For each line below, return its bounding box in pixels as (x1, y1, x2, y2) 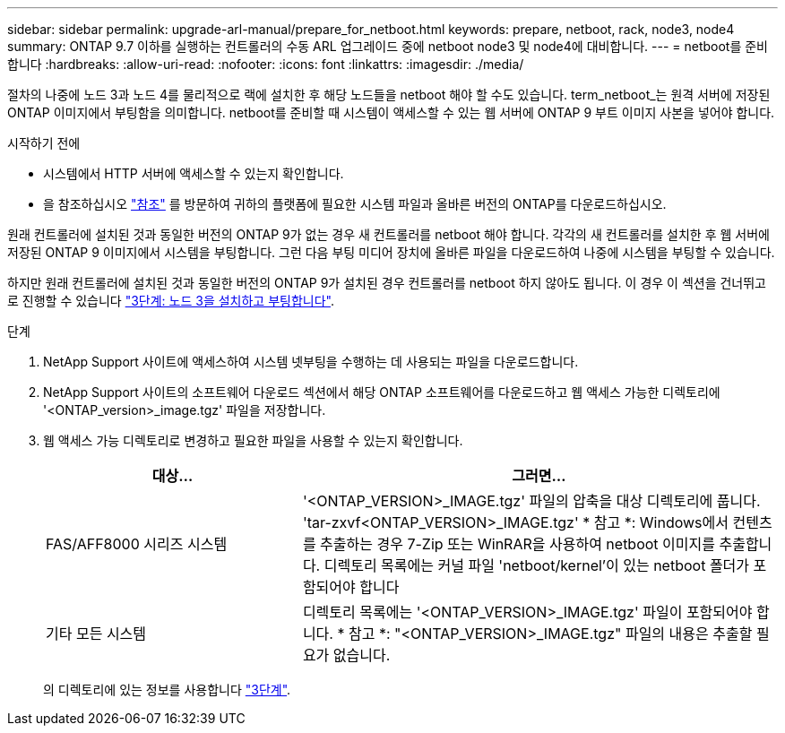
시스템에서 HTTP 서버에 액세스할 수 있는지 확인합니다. (43, 166, 344, 181)
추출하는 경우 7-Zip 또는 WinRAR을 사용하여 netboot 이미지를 (320, 535, 715, 553)
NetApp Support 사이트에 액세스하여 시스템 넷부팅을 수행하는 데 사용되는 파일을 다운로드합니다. (43, 354, 579, 369)
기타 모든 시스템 (46, 625, 147, 642)
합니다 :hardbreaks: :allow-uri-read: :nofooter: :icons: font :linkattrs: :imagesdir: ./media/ (7, 56, 524, 72)
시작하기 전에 (7, 135, 81, 151)
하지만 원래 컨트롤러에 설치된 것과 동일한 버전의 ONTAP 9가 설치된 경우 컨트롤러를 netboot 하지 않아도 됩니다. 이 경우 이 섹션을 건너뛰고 (7, 275, 766, 290)
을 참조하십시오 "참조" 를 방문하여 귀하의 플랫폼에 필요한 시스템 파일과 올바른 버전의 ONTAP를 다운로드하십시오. (43, 196, 667, 211)
